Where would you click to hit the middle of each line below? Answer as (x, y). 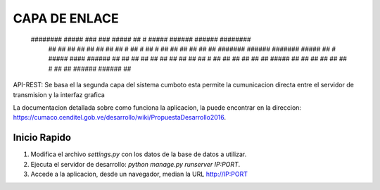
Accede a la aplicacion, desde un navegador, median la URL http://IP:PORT (139, 174)
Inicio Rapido (42, 138)
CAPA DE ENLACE (66, 18)
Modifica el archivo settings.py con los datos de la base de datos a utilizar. (139, 154)
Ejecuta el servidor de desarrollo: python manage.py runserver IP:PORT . (135, 164)
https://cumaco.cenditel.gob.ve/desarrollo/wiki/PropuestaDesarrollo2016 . (120, 118)
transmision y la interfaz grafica (59, 94)
